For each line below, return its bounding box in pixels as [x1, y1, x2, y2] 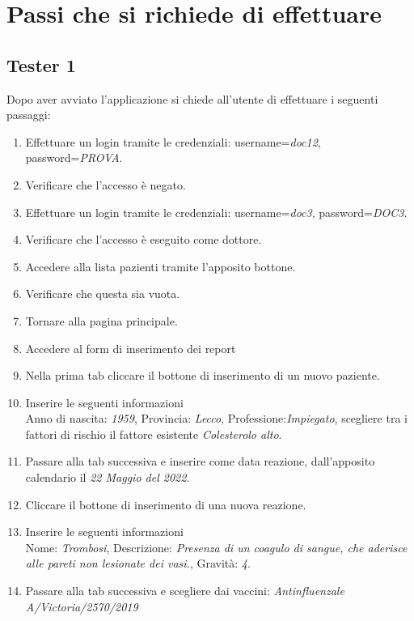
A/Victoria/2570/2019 [25, 598, 138, 615]
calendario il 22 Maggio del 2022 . [25, 469, 190, 486]
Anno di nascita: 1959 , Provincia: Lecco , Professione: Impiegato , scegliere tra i [25, 410, 408, 427]
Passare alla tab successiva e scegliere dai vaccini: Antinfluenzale [25, 582, 344, 599]
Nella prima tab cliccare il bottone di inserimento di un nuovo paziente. [25, 367, 380, 384]
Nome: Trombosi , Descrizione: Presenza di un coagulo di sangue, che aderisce [25, 538, 408, 555]
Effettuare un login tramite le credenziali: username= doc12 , [25, 133, 321, 150]
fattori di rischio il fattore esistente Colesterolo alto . [25, 425, 282, 442]
